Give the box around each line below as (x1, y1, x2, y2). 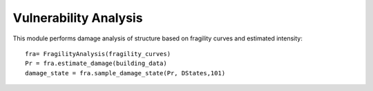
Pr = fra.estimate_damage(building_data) (25, 60, 167, 68)
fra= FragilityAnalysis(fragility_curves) (25, 50, 171, 57)
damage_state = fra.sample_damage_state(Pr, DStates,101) (25, 69, 226, 77)
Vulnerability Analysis (12, 10, 143, 25)
